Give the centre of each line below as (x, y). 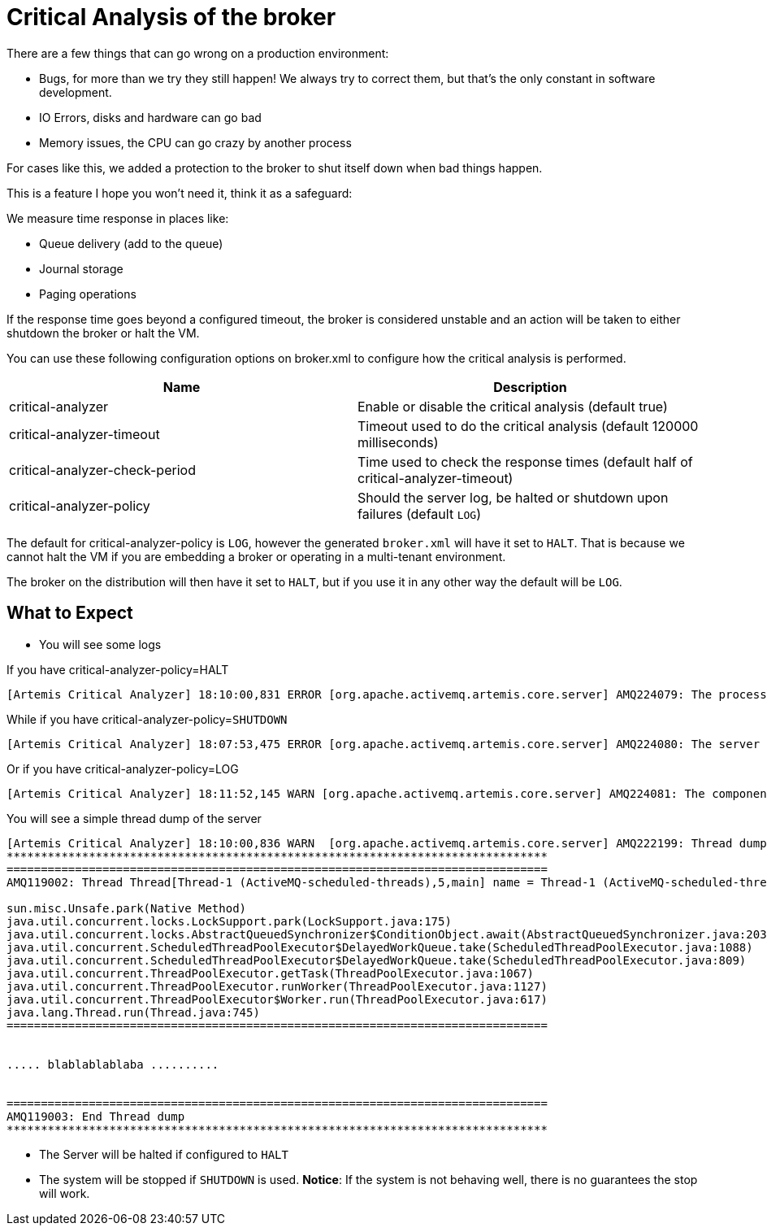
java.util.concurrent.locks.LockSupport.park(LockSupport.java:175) (229, 921)
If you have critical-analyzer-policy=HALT (118, 669)
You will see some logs (100, 644)
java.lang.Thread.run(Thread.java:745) (133, 1012)
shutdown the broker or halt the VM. (103, 333)
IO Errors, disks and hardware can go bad (150, 117)
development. (76, 92)
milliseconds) (398, 442)
